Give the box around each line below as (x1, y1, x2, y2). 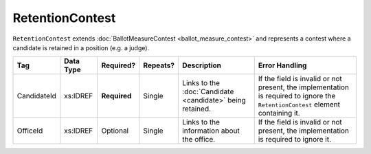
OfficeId (16, 126, 43, 135)
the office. (182, 135, 216, 144)
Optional (101, 126, 129, 135)
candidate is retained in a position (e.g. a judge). (12, 43, 150, 52)
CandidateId (16, 91, 56, 101)
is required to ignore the (258, 91, 336, 101)
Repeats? (143, 60, 175, 70)
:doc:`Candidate (182, 87, 234, 96)
